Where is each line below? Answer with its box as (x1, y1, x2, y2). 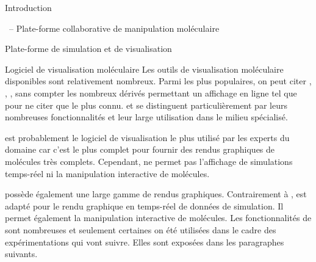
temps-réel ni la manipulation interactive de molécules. (5, 167, 210, 180)
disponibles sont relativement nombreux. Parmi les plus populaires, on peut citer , (5, 75, 312, 87)
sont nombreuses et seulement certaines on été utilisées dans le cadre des (5, 223, 276, 236)
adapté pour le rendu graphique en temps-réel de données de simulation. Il (5, 199, 284, 212)
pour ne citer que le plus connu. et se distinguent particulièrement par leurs (5, 98, 287, 111)
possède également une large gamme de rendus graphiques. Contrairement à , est (5, 187, 307, 200)
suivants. (5, 247, 38, 260)
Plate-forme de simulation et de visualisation (5, 42, 172, 55)
